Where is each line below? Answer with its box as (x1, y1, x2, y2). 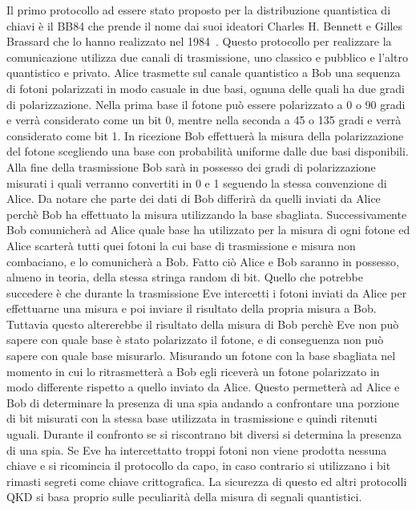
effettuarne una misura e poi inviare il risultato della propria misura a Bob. (6, 300, 377, 317)
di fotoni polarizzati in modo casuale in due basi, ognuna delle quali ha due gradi (6, 79, 405, 96)
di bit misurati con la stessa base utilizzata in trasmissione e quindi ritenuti (6, 410, 378, 427)
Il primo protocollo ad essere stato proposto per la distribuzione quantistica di (6, 2, 391, 18)
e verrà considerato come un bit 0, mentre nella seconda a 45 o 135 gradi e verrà (6, 111, 402, 128)
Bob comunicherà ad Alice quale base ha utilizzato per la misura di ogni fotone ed (6, 221, 410, 238)
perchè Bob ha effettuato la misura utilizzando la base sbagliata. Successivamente (6, 205, 407, 222)
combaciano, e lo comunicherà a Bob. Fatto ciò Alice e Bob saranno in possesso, (6, 253, 399, 269)
